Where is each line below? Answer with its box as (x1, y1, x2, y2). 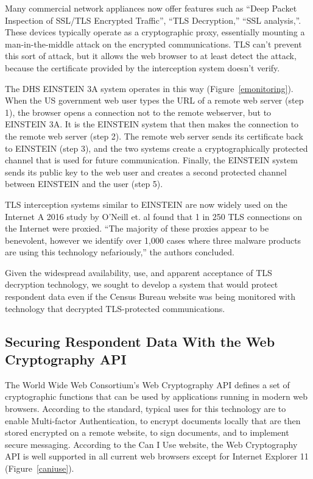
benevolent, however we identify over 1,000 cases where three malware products (5, 233, 301, 246)
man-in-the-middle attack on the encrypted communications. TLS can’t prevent (5, 37, 302, 50)
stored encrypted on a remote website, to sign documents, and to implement (5, 426, 289, 439)
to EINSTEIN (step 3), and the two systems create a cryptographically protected (5, 141, 308, 154)
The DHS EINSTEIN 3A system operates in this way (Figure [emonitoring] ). (5, 82, 294, 94)
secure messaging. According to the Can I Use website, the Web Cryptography (5, 438, 298, 450)
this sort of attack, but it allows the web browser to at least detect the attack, (5, 49, 297, 62)
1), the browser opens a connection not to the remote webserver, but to (5, 105, 272, 118)
